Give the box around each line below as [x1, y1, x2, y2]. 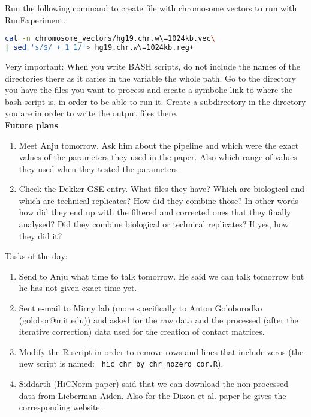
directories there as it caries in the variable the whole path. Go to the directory [5, 71, 296, 84]
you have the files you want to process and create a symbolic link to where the [5, 83, 293, 96]
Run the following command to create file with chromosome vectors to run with [5, 2, 297, 14]
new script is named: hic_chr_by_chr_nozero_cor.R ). [19, 357, 224, 370]
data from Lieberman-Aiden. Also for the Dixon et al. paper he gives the [19, 389, 286, 401]
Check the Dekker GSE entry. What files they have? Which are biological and [19, 182, 305, 195]
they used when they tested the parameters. [19, 162, 180, 175]
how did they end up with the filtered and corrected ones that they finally [19, 206, 291, 218]
